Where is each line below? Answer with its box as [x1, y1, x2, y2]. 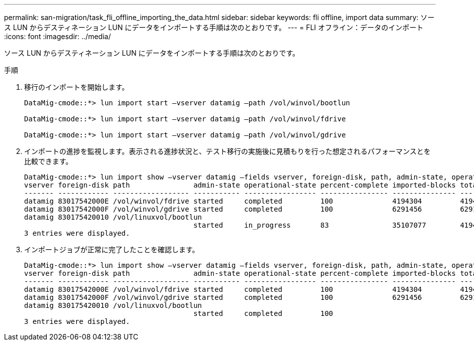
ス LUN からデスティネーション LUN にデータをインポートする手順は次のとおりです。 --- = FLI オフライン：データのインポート [4, 23, 424, 32]
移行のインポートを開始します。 [24, 83, 129, 91]
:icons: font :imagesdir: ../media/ [4, 32, 111, 41]
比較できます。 [24, 157, 73, 165]
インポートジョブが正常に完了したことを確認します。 [24, 245, 199, 254]
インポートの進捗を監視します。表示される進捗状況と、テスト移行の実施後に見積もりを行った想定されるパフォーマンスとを [24, 147, 431, 155]
